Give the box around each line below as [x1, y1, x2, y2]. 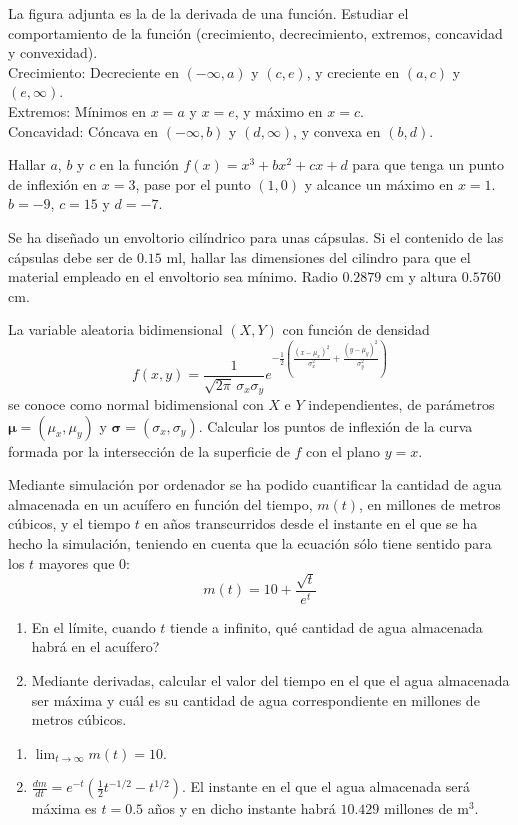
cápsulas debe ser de [8, 246, 133, 267]
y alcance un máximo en [304, 173, 454, 194]
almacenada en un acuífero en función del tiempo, [8, 493, 313, 514]
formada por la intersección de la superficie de [8, 440, 290, 461]
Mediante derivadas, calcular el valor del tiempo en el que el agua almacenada [31, 670, 510, 690]
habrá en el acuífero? [31, 636, 160, 657]
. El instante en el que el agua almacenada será [181, 776, 471, 797]
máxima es [31, 798, 97, 819]
